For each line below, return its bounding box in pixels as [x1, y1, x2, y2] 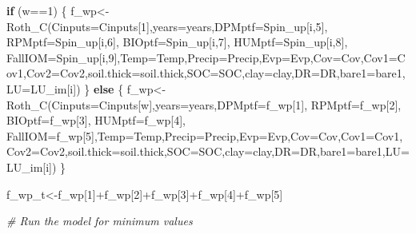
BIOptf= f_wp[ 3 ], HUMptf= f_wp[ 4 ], [6, 112, 186, 129]
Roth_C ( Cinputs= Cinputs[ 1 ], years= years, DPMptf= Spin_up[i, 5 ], [6, 18, 328, 34]
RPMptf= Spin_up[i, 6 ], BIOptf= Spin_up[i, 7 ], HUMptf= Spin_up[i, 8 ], [6, 34, 348, 50]
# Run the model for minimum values [6, 212, 193, 229]
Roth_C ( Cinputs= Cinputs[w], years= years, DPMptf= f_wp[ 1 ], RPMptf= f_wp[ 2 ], [6, 96, 402, 113]
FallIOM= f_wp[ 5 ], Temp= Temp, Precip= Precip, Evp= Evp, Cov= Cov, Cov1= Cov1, [6, 127, 403, 144]
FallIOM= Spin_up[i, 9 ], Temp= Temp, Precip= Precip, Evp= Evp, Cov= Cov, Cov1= [6, 49, 398, 65]
